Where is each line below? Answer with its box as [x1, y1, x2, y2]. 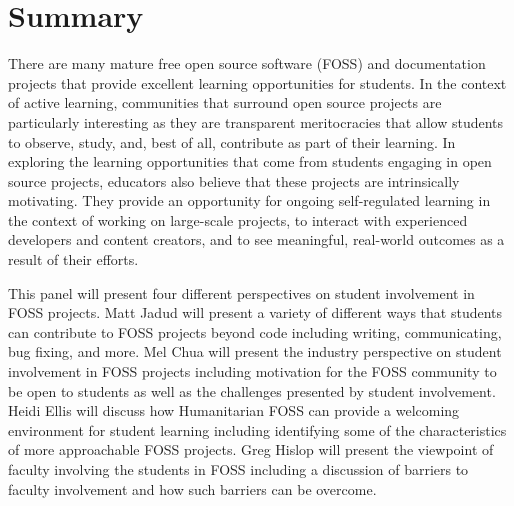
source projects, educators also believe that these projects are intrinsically [8, 170, 460, 191]
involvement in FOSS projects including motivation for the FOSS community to [8, 361, 497, 382]
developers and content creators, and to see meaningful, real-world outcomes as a [8, 229, 505, 250]
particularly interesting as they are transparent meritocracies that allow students [8, 111, 504, 132]
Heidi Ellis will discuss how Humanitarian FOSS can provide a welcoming [8, 400, 460, 421]
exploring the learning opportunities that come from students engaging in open [8, 151, 492, 172]
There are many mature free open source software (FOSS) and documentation [8, 53, 486, 74]
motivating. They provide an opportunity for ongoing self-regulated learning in [8, 190, 491, 211]
